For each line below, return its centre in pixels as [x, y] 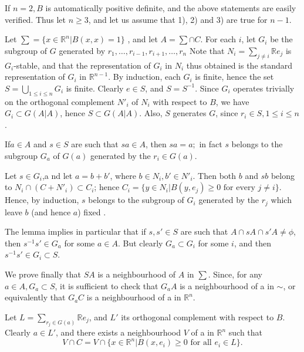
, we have [232, 101]
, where [123, 175]
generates [190, 113]
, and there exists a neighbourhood [119, 332]
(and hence [51, 211]
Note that [207, 50]
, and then [252, 243]
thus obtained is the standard [239, 65]
